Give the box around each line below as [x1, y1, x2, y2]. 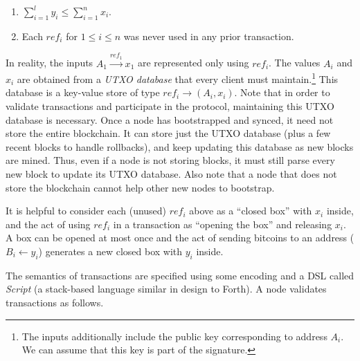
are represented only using [137, 55, 249, 70]
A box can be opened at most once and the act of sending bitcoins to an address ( [6, 230, 354, 245]
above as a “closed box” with [189, 203, 312, 218]
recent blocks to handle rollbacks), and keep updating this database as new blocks [6, 139, 354, 154]
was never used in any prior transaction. [123, 28, 294, 43]
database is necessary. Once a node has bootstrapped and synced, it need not [6, 112, 334, 127]
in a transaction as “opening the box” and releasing [113, 216, 332, 231]
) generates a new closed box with [38, 243, 183, 258]
